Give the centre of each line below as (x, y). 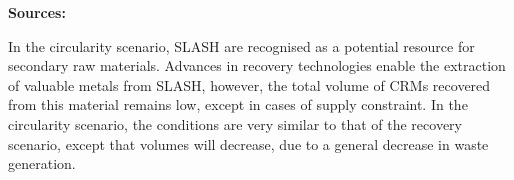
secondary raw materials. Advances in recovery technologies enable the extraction (257, 65)
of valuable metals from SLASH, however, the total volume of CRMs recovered (249, 84)
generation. (42, 163)
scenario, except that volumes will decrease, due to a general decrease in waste (248, 143)
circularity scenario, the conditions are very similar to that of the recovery (235, 123)
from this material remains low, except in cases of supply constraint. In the (238, 104)
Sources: (37, 12)
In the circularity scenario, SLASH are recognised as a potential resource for (241, 45)
